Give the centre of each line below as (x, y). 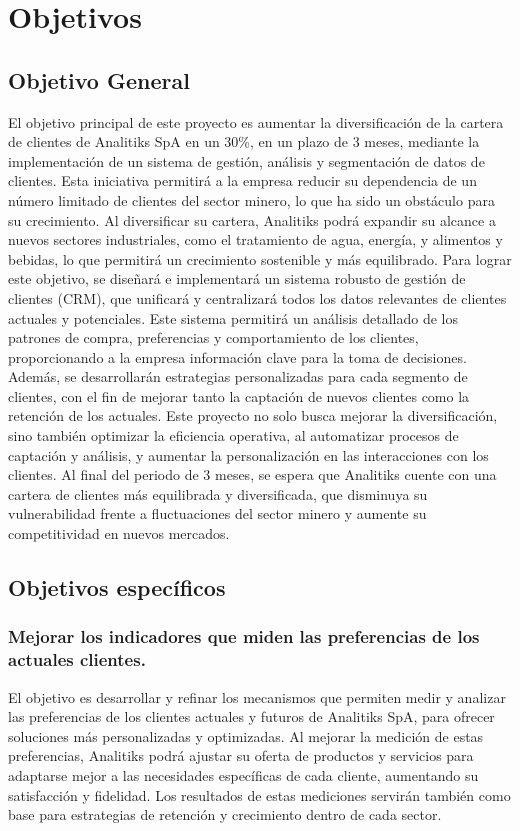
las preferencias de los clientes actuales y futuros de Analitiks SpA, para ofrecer (251, 716)
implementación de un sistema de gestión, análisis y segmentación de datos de (246, 160)
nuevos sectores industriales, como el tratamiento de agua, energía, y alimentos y (255, 239)
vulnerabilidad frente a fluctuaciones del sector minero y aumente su (217, 513)
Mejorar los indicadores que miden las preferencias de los (244, 636)
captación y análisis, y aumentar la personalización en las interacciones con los (248, 454)
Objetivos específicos (117, 587)
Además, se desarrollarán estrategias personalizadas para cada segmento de (238, 376)
